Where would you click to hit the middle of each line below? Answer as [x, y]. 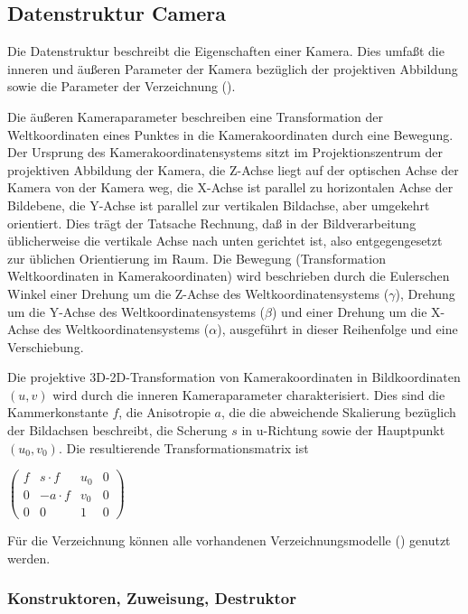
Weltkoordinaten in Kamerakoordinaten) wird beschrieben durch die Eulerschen [229, 276]
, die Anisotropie [164, 412]
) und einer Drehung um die [350, 311]
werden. [29, 558]
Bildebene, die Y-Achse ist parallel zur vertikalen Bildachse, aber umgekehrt [219, 205]
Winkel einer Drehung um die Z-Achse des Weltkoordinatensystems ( [198, 293]
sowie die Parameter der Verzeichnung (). [122, 86]
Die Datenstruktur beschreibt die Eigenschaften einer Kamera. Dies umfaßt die [226, 51]
